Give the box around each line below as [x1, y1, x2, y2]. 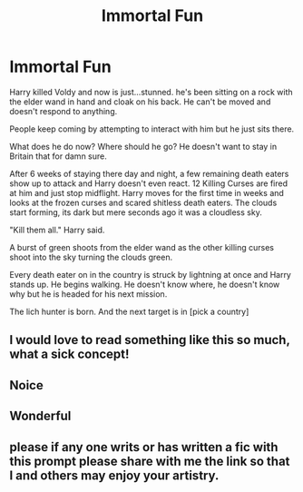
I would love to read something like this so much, [9, 332, 290, 348]
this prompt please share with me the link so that [9, 453, 290, 468]
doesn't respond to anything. [9, 105, 118, 116]
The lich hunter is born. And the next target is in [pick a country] [9, 306, 249, 317]
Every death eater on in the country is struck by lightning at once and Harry [9, 269, 292, 280]
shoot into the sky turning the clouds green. [9, 251, 173, 262]
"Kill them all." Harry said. [9, 224, 105, 235]
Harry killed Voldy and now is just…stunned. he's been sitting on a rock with [9, 86, 293, 97]
